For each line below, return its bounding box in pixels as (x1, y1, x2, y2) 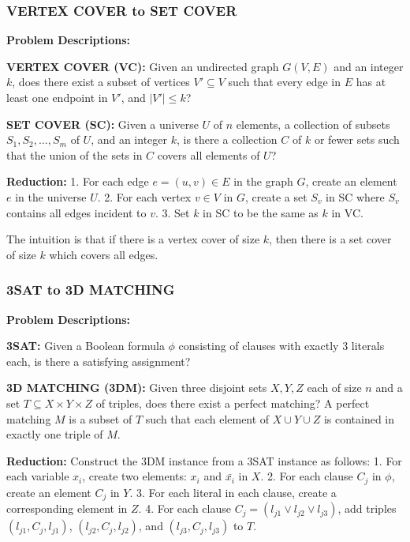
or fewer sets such (314, 131, 400, 148)
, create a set (245, 188, 307, 205)
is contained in (323, 410, 395, 427)
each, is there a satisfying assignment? (6, 352, 191, 369)
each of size (307, 379, 362, 396)
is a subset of (69, 410, 132, 427)
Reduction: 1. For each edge (6, 173, 149, 190)
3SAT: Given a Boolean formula (6, 337, 165, 354)
